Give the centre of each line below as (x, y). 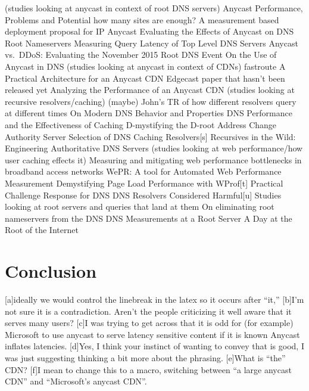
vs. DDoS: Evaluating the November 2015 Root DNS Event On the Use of (141, 55)
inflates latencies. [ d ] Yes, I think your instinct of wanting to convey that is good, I (154, 346)
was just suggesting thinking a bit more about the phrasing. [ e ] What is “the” (145, 357)
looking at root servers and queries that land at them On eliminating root (140, 207)
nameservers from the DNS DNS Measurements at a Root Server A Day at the (149, 218)
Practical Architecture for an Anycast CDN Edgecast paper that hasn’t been (145, 78)
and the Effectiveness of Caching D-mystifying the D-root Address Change (141, 124)
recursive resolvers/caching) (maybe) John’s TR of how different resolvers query (151, 101)
